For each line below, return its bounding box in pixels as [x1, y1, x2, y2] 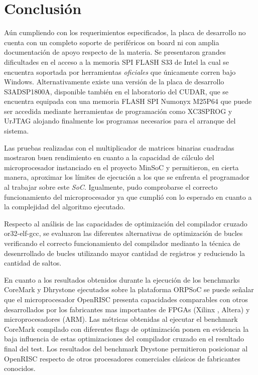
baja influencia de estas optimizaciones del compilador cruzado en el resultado [4, 333, 244, 344]
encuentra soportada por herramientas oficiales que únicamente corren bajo [4, 66, 236, 77]
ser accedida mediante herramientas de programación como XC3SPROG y [4, 105, 232, 116]
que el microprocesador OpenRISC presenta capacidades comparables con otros [4, 294, 248, 304]
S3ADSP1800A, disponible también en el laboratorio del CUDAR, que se [4, 86, 229, 96]
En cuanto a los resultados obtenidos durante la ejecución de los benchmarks [4, 274, 240, 285]
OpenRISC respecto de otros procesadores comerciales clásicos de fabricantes [4, 353, 240, 363]
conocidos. [4, 363, 36, 373]
